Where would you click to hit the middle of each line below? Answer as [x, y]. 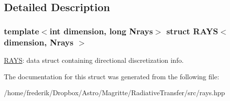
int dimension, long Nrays [101, 31]
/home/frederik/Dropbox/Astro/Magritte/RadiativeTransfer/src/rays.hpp [115, 93]
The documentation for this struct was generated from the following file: [112, 76]
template [22, 31]
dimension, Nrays [39, 42]
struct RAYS [192, 31]
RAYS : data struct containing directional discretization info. [94, 60]
